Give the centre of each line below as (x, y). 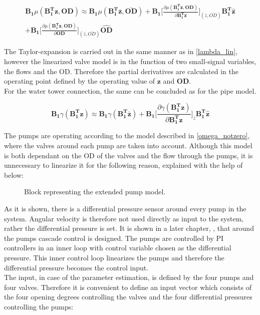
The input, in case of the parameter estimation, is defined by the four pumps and (129, 277)
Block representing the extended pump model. (95, 192)
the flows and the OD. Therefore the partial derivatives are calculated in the (121, 71)
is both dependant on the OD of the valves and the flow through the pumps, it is (128, 155)
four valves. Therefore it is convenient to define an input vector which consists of (128, 287)
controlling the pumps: (39, 306)
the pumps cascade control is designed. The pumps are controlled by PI (114, 238)
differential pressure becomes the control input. (76, 267)
